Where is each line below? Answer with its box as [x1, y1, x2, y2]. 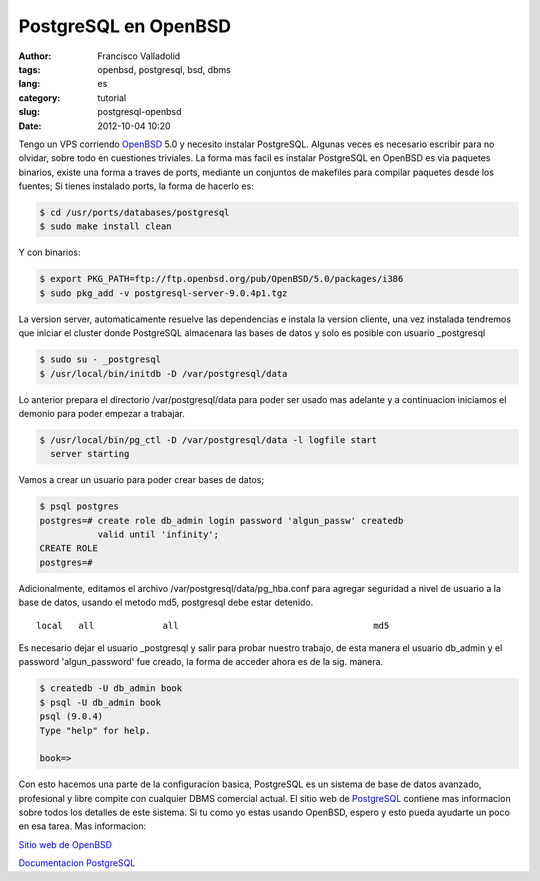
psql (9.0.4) [39, 711, 104, 722]
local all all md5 [36, 620, 390, 631]
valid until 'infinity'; [97, 529, 220, 540]
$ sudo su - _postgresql [39, 354, 162, 365]
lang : [18, 78, 41, 90]
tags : [18, 63, 41, 75]
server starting [50, 448, 130, 460]
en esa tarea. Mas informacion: [18, 820, 147, 832]
